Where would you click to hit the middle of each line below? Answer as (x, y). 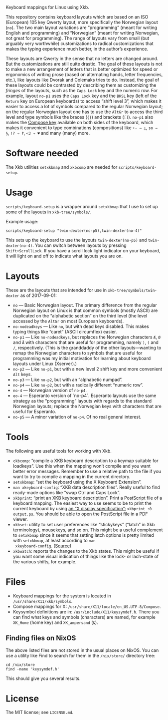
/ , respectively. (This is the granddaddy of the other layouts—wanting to (87, 347)
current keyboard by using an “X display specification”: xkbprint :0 (82, 508)
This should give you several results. (43, 678)
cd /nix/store (20, 665)
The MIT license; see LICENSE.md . (40, 712)
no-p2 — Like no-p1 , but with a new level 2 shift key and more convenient (87, 369)
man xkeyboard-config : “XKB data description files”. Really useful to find (86, 487)
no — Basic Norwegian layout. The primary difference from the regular (85, 305)
